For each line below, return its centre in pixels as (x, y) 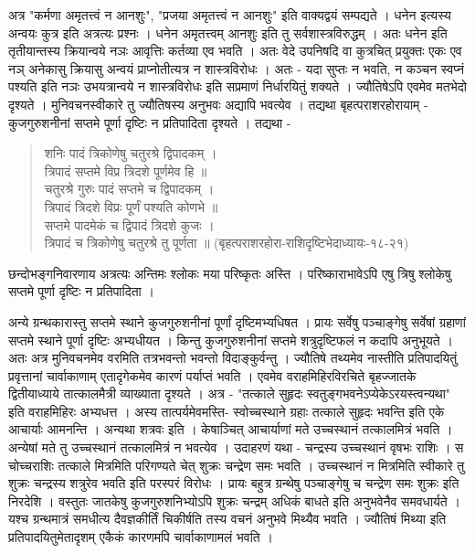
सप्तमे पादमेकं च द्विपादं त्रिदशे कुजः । (129, 224)
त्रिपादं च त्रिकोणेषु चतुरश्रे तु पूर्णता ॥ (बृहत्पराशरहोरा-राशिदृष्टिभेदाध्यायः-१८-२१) (227, 243)
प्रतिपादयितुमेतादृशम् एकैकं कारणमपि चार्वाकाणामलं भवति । (141, 537)
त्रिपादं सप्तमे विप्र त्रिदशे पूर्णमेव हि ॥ (126, 170)
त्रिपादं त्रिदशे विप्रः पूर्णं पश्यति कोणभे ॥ (131, 206)
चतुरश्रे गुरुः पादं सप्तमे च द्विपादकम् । (129, 189)
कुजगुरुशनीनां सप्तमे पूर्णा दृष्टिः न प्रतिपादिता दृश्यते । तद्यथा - (150, 122)
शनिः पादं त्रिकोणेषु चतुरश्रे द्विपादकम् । (131, 153)
